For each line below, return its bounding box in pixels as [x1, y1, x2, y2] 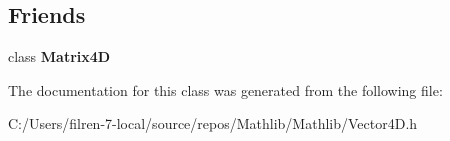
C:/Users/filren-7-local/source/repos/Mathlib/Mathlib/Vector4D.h [8, 113, 418, 134]
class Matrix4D [8, 46, 111, 67]
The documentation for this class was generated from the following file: [8, 79, 443, 100]
